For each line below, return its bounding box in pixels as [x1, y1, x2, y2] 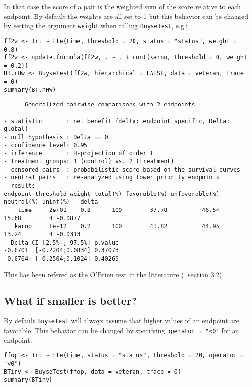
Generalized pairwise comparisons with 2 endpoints [24, 101, 195, 108]
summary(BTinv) [4, 376, 53, 384]
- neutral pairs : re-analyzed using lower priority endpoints [4, 174, 219, 181]
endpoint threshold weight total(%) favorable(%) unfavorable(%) [4, 190, 219, 197]
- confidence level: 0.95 [4, 141, 87, 149]
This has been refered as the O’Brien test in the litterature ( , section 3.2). [4, 269, 224, 279]
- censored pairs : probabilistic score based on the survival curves [4, 166, 240, 173]
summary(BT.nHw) [4, 86, 56, 93]
